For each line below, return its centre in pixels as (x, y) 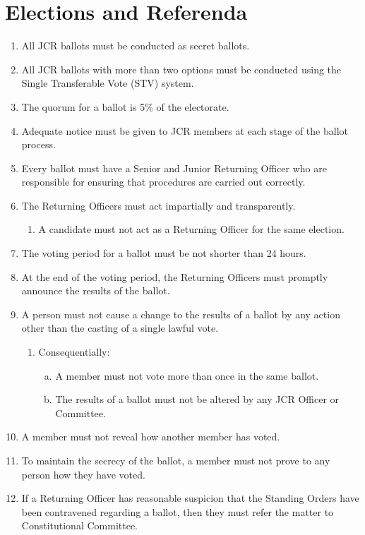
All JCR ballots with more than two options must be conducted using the (181, 69)
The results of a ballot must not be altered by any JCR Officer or (197, 399)
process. (38, 144)
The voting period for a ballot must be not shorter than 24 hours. (164, 253)
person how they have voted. (83, 474)
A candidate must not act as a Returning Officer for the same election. (191, 229)
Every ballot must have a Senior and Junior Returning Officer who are (174, 168)
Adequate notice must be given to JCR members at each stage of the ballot (185, 130)
